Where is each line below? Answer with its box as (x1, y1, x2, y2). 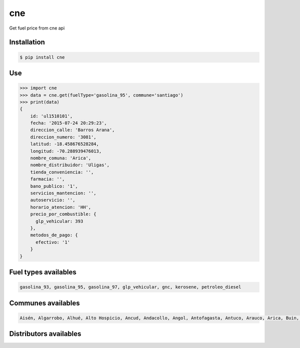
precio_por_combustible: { (30, 211, 97, 217)
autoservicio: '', (30, 197, 75, 203)
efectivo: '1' (35, 239, 70, 245)
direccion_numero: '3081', (30, 134, 97, 140)
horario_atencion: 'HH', (30, 204, 91, 210)
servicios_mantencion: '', (30, 190, 97, 196)
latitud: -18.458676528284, (30, 141, 99, 147)
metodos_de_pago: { (30, 232, 78, 238)
